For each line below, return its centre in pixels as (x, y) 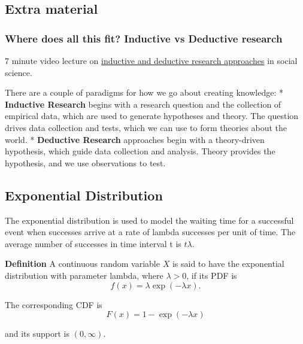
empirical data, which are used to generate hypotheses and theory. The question (152, 116)
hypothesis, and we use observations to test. (85, 162)
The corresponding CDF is (54, 304)
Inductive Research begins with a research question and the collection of (143, 104)
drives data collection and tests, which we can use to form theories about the (146, 127)
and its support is (37, 334)
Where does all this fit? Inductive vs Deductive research (144, 38)
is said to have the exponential (228, 264)
